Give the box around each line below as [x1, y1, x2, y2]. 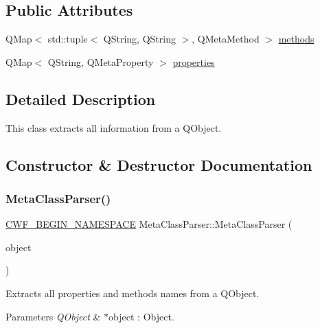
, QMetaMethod [192, 32, 260, 46]
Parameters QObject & [5, 309, 101, 323]
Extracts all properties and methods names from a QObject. [5, 285, 260, 300]
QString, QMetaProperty [47, 54, 154, 69]
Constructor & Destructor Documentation [5, 154, 312, 175]
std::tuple [47, 32, 88, 46]
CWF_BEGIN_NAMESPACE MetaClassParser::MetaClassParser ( [5, 217, 293, 231]
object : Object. [108, 309, 174, 323]
